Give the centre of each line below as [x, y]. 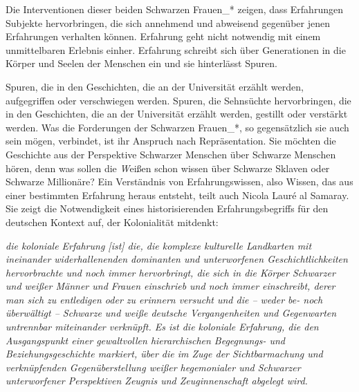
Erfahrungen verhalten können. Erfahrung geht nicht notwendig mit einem [163, 36]
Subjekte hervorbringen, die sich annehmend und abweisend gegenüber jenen [168, 22]
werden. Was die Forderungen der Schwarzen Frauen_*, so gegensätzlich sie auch [177, 127]
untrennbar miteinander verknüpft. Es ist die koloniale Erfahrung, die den [162, 327]
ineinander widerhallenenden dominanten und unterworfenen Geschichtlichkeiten [177, 259]
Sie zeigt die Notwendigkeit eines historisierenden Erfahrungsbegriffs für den [167, 208]
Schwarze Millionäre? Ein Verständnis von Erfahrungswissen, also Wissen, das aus [179, 181]
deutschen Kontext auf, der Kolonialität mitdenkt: [112, 222]
